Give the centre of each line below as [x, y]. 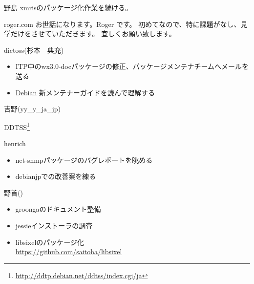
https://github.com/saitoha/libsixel [69, 251]
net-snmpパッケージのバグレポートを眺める [84, 160]
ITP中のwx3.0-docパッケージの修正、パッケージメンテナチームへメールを [132, 66]
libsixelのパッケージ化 [50, 242]
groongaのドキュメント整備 [58, 209]
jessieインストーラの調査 [54, 225]
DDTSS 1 [17, 126]
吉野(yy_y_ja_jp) [32, 109]
